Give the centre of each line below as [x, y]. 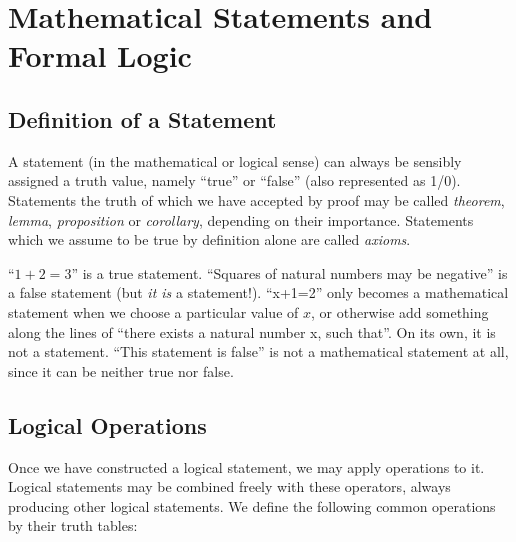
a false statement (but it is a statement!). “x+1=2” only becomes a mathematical [258, 292]
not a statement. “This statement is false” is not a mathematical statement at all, [258, 351]
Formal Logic [100, 55]
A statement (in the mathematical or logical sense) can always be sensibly [235, 160]
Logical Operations [107, 424]
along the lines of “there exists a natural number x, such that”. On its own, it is [252, 331]
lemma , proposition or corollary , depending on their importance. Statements [241, 219]
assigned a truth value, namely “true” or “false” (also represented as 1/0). [234, 180]
